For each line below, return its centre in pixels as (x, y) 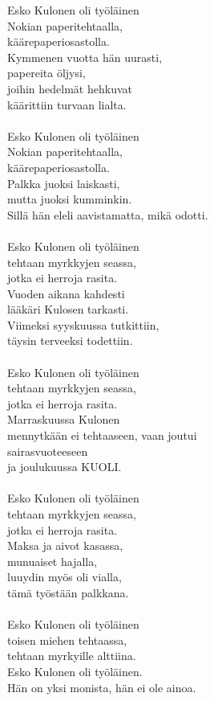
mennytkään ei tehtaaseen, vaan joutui (102, 435)
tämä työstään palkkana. (68, 592)
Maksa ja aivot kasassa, (65, 545)
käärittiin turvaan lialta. (67, 104)
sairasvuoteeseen (48, 451)
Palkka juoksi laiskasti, (64, 183)
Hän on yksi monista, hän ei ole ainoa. (102, 687)
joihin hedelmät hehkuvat (70, 88)
